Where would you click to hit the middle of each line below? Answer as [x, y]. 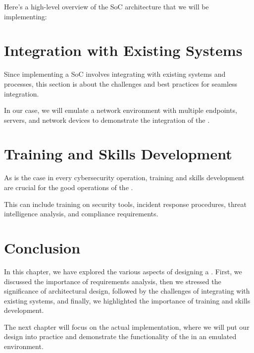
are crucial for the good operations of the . [69, 187]
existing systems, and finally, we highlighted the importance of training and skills [127, 300]
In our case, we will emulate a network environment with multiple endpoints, [121, 110]
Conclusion [42, 247]
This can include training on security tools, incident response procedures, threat [125, 204]
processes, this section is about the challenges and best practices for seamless [121, 83]
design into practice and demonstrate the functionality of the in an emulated [120, 336]
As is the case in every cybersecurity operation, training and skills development [124, 177]
